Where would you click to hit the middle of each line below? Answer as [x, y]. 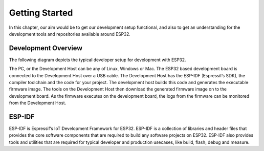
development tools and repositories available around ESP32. [70, 34]
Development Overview [46, 48]
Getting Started [41, 13]
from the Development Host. [37, 103]
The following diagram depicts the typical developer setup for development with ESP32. [98, 60]
